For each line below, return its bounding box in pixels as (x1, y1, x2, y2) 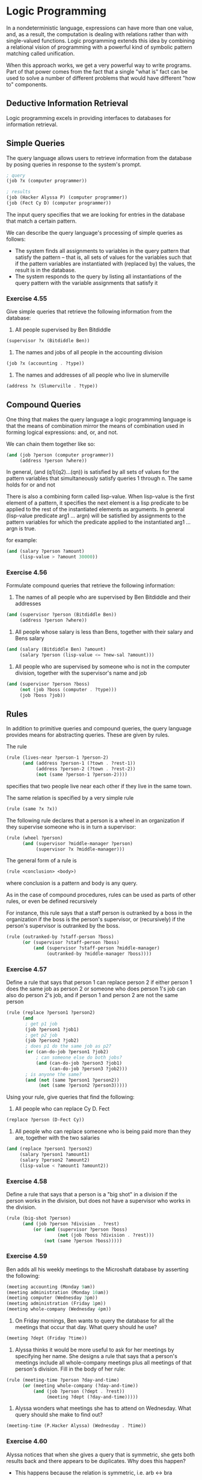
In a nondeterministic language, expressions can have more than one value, (6, 24, 194, 31)
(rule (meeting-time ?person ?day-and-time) (6, 1377, 120, 1383)
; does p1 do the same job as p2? (25, 1043, 112, 1050)
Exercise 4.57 (6, 965, 47, 973)
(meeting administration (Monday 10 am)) (6, 1289, 109, 1295)
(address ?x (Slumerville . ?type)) (6, 383, 98, 389)
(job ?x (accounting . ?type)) (6, 360, 85, 366)
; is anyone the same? (25, 1071, 82, 1077)
